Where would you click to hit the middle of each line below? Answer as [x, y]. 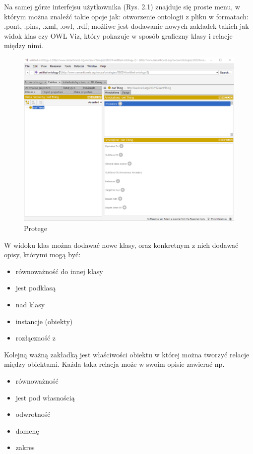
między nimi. [24, 45]
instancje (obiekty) [44, 321]
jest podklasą [36, 288]
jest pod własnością [45, 397]
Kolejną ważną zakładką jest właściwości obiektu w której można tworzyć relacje [127, 354]
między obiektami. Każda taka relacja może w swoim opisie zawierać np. [114, 364]
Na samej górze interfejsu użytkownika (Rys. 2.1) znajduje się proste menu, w [122, 6]
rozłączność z [36, 338]
